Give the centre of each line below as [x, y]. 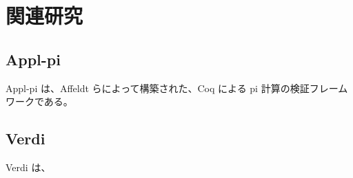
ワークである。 [39, 101]
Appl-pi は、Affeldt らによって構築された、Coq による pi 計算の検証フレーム [177, 88]
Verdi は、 [28, 167]
